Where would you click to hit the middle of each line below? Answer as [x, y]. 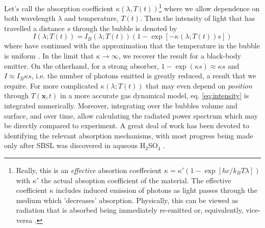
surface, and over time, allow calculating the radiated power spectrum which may [131, 115]
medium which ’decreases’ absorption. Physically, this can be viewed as [127, 200]
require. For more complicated [51, 85]
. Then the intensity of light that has [197, 18]
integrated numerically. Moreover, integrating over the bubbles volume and [121, 105]
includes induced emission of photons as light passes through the [156, 190]
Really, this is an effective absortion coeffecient [89, 170]
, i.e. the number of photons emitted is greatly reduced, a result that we [144, 76]
